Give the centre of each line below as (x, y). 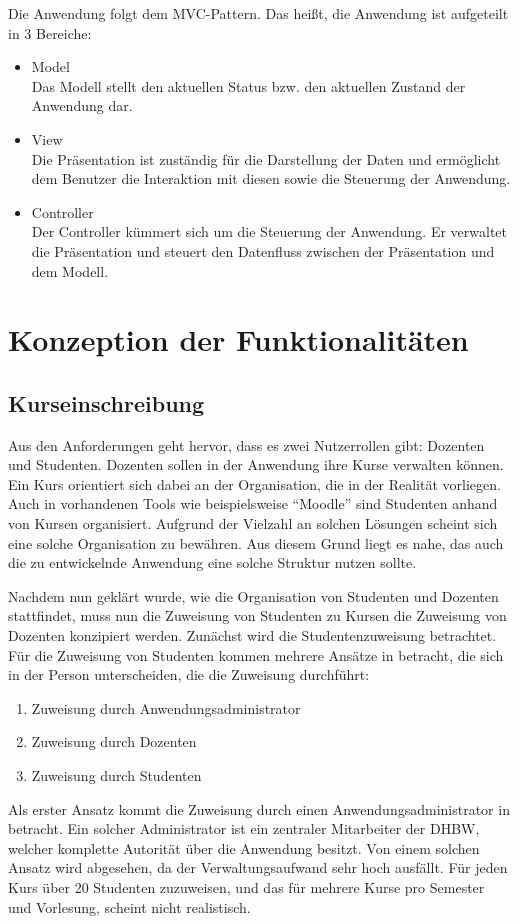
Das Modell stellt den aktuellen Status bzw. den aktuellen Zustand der (248, 85)
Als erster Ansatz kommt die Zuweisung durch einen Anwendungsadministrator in (259, 808)
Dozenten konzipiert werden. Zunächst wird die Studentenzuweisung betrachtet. (252, 635)
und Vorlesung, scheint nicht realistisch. (129, 906)
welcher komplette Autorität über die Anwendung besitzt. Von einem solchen (244, 847)
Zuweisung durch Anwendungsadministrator (166, 707)
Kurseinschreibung (106, 402)
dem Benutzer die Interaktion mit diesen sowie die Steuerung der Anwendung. (271, 178)
